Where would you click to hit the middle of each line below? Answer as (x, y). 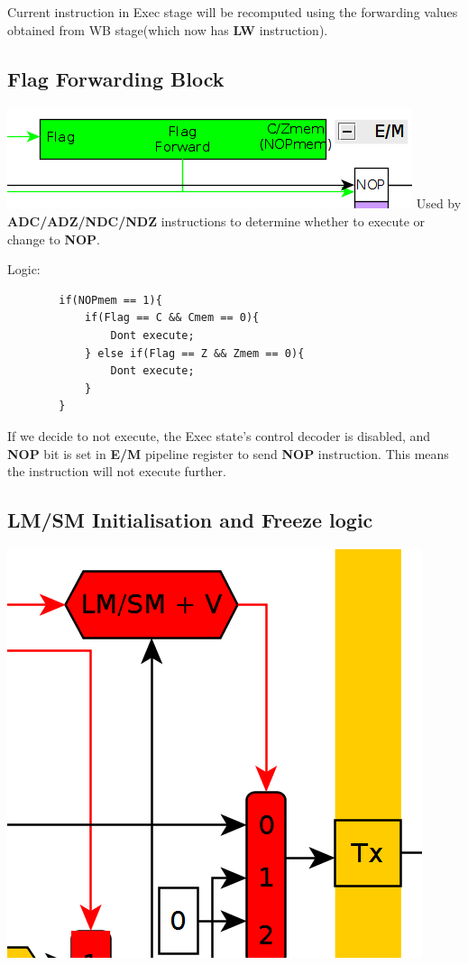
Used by (439, 203)
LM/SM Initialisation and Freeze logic (190, 520)
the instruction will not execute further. (117, 471)
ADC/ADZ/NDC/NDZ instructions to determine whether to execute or (216, 221)
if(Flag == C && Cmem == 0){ (172, 318)
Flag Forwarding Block (116, 78)
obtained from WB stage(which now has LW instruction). (168, 29)
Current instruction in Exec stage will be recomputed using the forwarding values (233, 12)
